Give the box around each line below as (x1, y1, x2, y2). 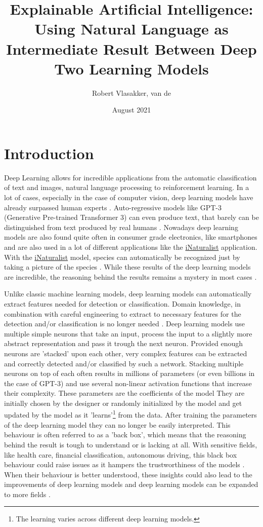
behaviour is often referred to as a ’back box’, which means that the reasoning (4, 429, 246, 440)
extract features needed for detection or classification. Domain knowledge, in (4, 298, 241, 309)
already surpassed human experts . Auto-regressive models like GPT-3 (4, 202, 222, 212)
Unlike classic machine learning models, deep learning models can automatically (4, 288, 252, 299)
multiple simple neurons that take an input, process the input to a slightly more (4, 328, 252, 338)
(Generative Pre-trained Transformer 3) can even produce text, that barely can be (4, 212, 259, 222)
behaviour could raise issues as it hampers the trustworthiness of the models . (4, 459, 245, 470)
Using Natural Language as (34, 18, 229, 39)
